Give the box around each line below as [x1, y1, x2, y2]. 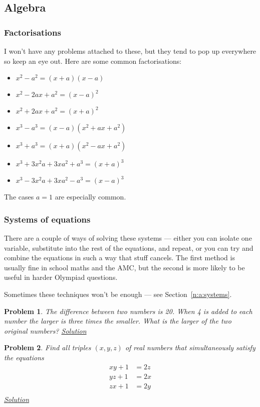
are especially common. [55, 191, 126, 202]
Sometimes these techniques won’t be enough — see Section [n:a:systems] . [4, 288, 232, 299]
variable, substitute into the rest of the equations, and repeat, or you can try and [4, 242, 253, 253]
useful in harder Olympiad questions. [4, 272, 118, 282]
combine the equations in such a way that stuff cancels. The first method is [4, 252, 235, 263]
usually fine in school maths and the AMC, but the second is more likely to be [4, 262, 245, 272]
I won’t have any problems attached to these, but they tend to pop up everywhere [4, 46, 256, 56]
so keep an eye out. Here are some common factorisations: [4, 55, 182, 66]
